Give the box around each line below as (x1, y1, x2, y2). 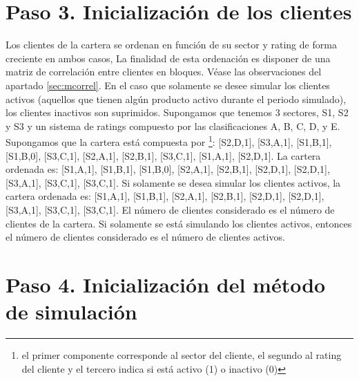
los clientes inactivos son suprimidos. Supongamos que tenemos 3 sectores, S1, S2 (6, 105, 349, 120)
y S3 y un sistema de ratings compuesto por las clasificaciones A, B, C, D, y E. (6, 118, 340, 133)
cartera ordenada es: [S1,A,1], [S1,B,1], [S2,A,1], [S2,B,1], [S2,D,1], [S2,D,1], (6, 189, 324, 203)
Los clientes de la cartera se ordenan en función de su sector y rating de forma (6, 37, 337, 52)
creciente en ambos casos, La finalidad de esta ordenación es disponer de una (6, 50, 331, 65)
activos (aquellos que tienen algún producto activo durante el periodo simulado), (6, 91, 347, 106)
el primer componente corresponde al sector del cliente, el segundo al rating (21, 348, 342, 362)
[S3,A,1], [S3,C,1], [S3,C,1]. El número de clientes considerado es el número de (6, 202, 335, 216)
